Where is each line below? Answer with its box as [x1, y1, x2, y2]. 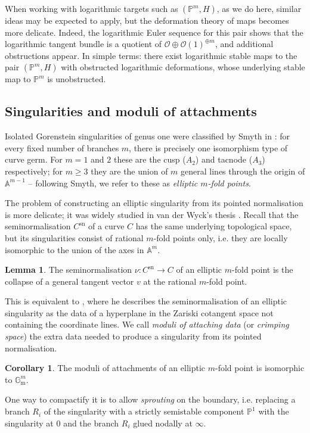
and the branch [63, 416, 119, 429]
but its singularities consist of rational [5, 231, 144, 244]
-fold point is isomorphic [215, 362, 305, 374]
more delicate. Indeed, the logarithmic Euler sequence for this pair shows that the [5, 26, 303, 38]
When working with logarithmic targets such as [5, 2, 178, 14]
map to [5, 73, 31, 85]
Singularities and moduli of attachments [5, 102, 257, 120]
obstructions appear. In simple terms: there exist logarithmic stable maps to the [5, 49, 297, 61]
